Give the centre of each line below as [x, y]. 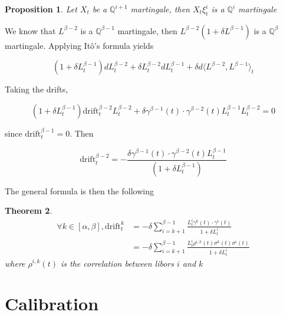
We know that [30, 30]
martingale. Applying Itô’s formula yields [79, 45]
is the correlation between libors [117, 263]
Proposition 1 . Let [41, 9]
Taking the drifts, [37, 89]
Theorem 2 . [29, 210]
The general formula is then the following [79, 190]
